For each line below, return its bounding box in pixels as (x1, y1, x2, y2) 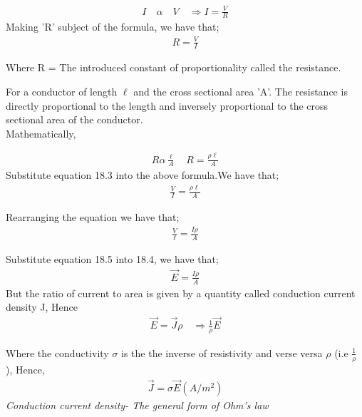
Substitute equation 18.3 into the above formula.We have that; (6, 168, 279, 182)
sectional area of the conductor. (6, 112, 143, 127)
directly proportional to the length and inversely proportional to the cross (6, 98, 329, 113)
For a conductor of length (6, 83, 118, 98)
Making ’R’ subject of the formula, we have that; (6, 19, 219, 34)
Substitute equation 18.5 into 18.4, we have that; (6, 252, 219, 267)
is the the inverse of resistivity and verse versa (121, 345, 323, 360)
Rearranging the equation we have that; (6, 210, 180, 225)
